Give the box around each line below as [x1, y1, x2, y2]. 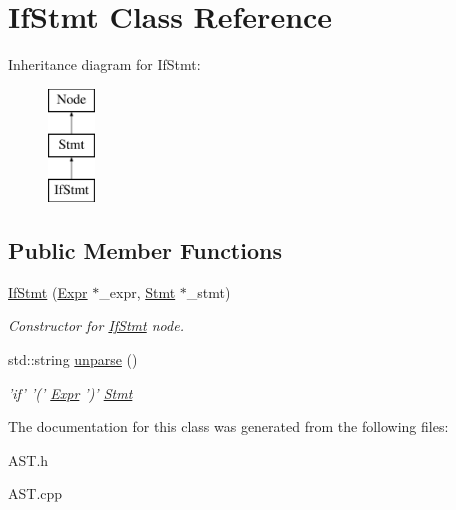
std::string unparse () [8, 349, 138, 370]
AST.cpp [8, 483, 63, 504]
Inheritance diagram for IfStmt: [8, 54, 201, 75]
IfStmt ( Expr [8, 281, 88, 302]
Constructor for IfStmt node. [8, 315, 184, 336]
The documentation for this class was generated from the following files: [8, 416, 449, 437]
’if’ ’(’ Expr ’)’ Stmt [8, 382, 133, 403]
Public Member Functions [8, 235, 282, 266]
